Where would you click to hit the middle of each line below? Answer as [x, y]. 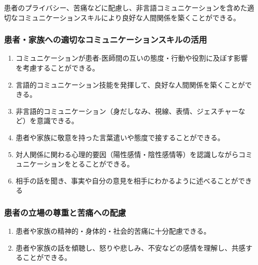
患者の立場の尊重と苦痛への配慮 [65, 212]
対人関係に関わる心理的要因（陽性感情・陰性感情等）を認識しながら [127, 154]
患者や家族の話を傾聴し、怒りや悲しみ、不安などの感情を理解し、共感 [130, 247]
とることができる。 [103, 164]
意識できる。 [57, 121]
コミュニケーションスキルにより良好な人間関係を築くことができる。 [129, 17]
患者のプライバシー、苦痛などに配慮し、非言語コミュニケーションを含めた [126, 7]
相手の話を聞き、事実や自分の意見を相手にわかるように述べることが [127, 180]
